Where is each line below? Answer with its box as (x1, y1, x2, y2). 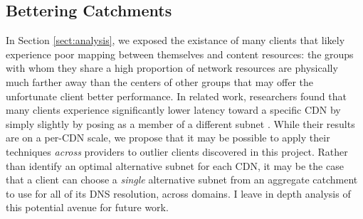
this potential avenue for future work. (6, 200, 169, 215)
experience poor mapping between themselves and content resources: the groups (6, 46, 354, 61)
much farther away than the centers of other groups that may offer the (6, 74, 314, 89)
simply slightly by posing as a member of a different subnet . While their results (6, 116, 355, 131)
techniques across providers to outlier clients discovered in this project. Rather (6, 144, 348, 159)
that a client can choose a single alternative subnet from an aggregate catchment (6, 172, 358, 187)
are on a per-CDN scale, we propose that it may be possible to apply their (6, 130, 330, 145)
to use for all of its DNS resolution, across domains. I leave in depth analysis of (6, 186, 351, 201)
